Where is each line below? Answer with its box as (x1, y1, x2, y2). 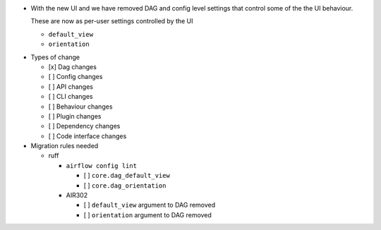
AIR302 (66, 191, 88, 200)
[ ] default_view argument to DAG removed (83, 201, 216, 210)
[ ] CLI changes (48, 92, 93, 101)
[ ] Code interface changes (48, 131, 127, 140)
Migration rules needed (30, 142, 99, 150)
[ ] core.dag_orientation (83, 181, 167, 190)
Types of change (30, 53, 80, 61)
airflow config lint (66, 162, 138, 169)
